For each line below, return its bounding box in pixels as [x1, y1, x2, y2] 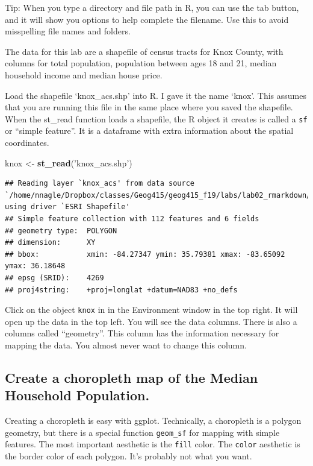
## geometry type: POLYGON [5, 226, 117, 235]
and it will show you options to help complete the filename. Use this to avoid [5, 13, 289, 25]
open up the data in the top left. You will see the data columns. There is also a [5, 315, 297, 327]
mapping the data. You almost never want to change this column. [5, 338, 247, 351]
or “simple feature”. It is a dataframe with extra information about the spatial [5, 124, 294, 137]
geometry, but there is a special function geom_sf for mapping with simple [5, 426, 280, 438]
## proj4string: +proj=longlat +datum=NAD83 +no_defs [5, 285, 238, 294]
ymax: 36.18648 [5, 262, 66, 271]
